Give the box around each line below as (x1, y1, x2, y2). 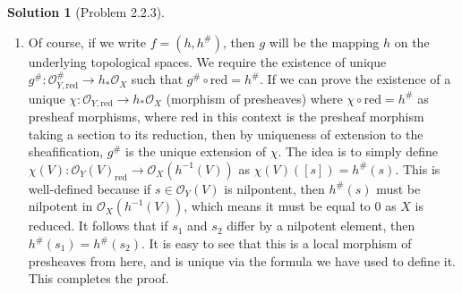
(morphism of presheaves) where (166, 88, 343, 107)
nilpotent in (28, 197, 93, 215)
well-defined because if (28, 179, 151, 197)
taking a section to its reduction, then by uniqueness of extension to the (28, 124, 423, 143)
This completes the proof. (28, 269, 169, 288)
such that (131, 70, 184, 88)
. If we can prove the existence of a (260, 70, 451, 88)
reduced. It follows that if (28, 216, 168, 235)
